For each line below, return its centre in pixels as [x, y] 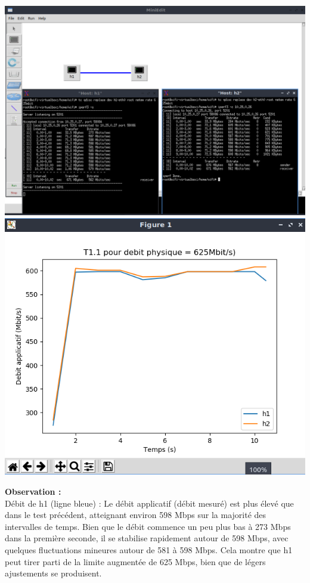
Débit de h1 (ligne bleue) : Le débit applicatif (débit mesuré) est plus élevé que [149, 503]
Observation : [33, 491]
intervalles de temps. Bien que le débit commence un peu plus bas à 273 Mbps [148, 526]
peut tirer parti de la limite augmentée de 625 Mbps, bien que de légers [135, 561]
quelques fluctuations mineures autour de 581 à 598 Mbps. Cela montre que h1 [149, 549]
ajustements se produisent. [53, 573]
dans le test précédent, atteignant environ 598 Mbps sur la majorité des [136, 515]
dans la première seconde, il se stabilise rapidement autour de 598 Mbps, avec [147, 538]
